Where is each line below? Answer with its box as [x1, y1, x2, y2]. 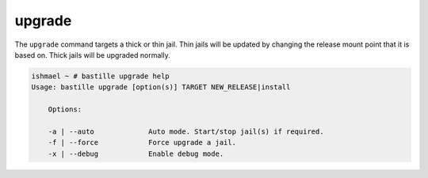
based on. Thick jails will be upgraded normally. [14, 50, 170, 59]
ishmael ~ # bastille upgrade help [31, 71, 170, 81]
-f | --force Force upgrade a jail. [48, 138, 237, 147]
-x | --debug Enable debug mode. [48, 149, 224, 158]
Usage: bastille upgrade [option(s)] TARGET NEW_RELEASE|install [31, 83, 291, 92]
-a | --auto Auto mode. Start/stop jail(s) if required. [48, 127, 324, 136]
